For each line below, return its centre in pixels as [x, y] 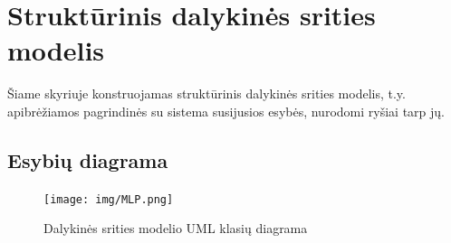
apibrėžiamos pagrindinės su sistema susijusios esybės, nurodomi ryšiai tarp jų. [226, 111]
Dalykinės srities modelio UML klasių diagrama [176, 228]
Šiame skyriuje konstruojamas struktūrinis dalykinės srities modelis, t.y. [206, 93]
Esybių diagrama [88, 159]
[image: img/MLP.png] [109, 199]
